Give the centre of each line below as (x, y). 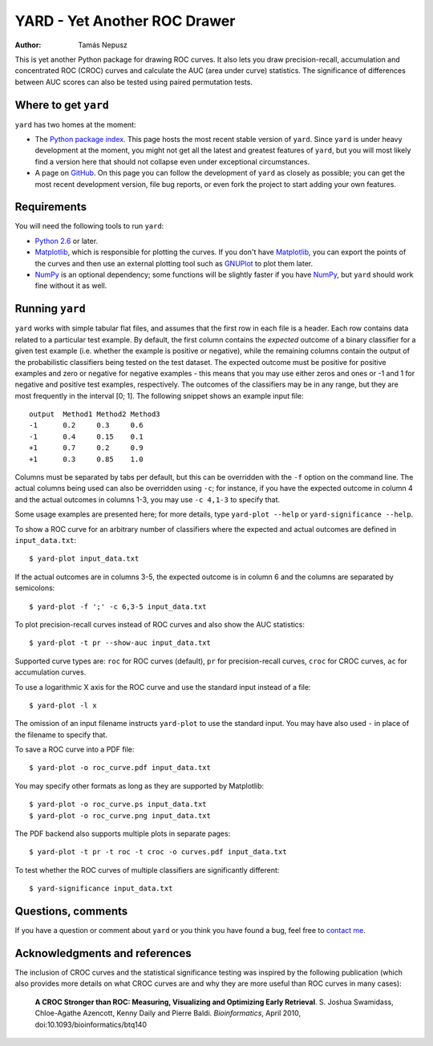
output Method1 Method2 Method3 (95, 414)
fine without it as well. (71, 286)
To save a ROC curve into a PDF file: (75, 749)
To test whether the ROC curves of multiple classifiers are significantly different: (147, 870)
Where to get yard (62, 105)
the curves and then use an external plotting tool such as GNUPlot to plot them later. (174, 263)
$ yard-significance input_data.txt (101, 889)
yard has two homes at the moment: (75, 124)
